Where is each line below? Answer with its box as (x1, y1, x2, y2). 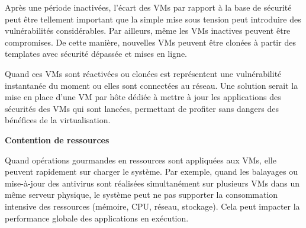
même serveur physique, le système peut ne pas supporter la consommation (5, 188, 278, 201)
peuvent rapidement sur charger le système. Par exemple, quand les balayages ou (5, 165, 298, 178)
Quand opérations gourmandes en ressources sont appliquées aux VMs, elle (5, 153, 276, 166)
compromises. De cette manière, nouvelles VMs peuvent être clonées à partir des (5, 36, 296, 48)
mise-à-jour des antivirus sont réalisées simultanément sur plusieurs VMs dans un (5, 176, 300, 189)
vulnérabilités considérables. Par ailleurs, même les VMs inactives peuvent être (5, 24, 291, 37)
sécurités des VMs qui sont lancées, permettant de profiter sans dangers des (5, 102, 279, 114)
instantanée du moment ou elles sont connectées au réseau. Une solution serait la (5, 79, 298, 91)
